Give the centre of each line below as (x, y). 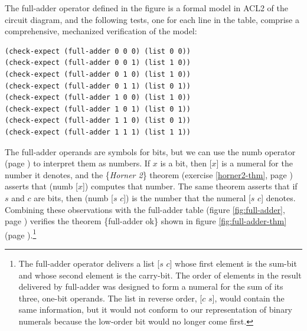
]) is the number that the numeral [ (187, 197)
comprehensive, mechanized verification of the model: (101, 31)
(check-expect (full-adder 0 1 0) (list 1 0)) (98, 74)
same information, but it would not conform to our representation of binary (156, 309)
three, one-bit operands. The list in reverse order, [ (110, 298)
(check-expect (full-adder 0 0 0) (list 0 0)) (98, 51)
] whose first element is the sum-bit (233, 263)
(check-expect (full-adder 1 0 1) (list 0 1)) (98, 109)
